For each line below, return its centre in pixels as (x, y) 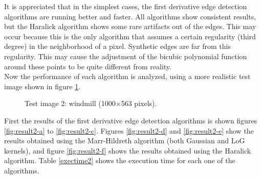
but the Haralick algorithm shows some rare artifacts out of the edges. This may (130, 26)
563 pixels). (139, 103)
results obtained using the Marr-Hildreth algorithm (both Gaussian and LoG (125, 140)
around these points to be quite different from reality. (88, 66)
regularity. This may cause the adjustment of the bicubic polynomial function (126, 56)
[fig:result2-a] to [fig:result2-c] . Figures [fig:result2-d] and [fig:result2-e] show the (129, 130)
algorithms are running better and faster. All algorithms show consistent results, (130, 16)
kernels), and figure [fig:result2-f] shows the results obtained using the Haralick (128, 150)
